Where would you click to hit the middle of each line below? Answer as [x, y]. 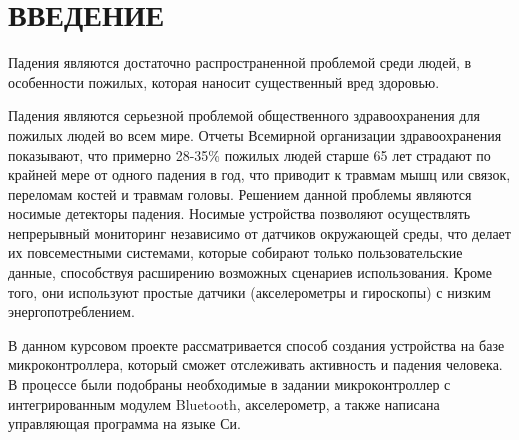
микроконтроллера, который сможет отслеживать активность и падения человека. [255, 364]
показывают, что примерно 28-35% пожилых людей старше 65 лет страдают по [249, 154]
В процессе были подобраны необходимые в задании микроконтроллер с [229, 384]
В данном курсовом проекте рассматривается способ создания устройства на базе [256, 344]
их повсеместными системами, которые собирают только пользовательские [235, 252]
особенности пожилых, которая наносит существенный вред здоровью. [224, 81]
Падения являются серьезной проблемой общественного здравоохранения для [244, 115]
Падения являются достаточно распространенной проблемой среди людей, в [240, 62]
